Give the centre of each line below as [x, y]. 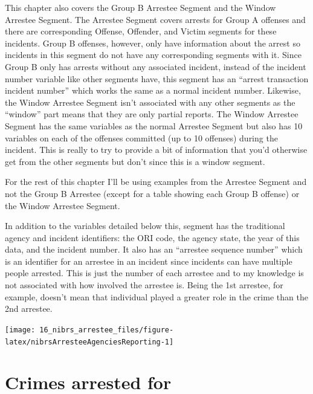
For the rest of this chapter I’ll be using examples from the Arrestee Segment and [156, 182]
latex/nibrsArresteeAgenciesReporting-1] [89, 342]
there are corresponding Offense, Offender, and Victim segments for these [141, 31]
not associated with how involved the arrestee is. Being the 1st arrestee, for [144, 285]
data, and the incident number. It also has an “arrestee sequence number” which [154, 249]
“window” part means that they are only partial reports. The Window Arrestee [152, 114]
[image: [20, 330]
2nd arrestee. [29, 308]
